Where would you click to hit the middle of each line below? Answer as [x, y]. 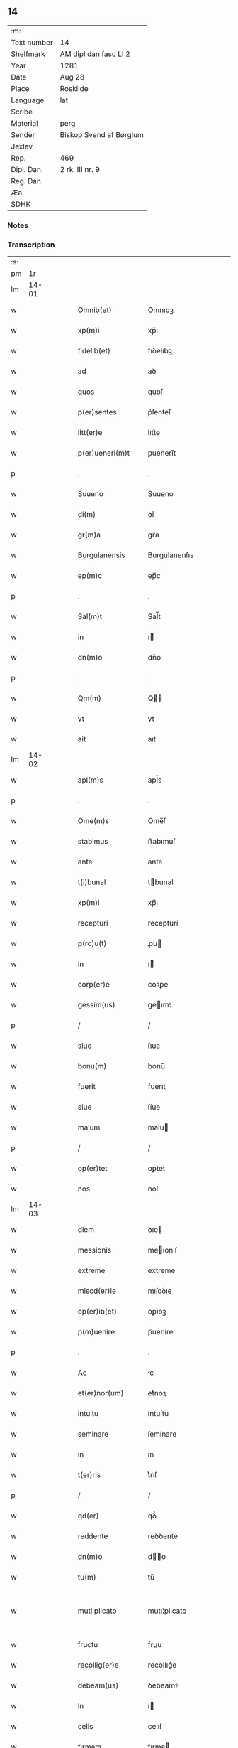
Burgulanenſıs [171, 555]
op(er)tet [92, 1169]
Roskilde [74, 88]
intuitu [88, 1414]
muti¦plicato [97, 1611]
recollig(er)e [98, 1665]
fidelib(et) [94, 351]
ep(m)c [90, 576]
